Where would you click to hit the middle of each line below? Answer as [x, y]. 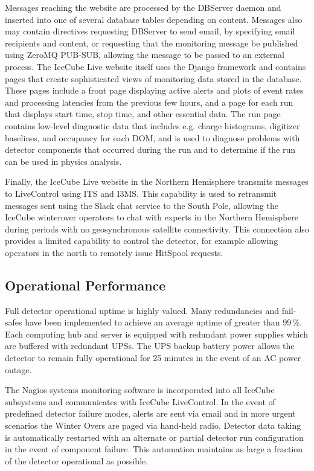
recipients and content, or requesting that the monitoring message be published [152, 43]
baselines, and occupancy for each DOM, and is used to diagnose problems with [152, 137]
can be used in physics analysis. [63, 161]
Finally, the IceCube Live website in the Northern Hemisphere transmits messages [157, 181]
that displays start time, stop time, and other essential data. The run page [143, 114]
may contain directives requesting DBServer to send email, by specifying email [150, 31]
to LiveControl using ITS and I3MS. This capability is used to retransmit [141, 193]
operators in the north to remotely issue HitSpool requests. [114, 252]
